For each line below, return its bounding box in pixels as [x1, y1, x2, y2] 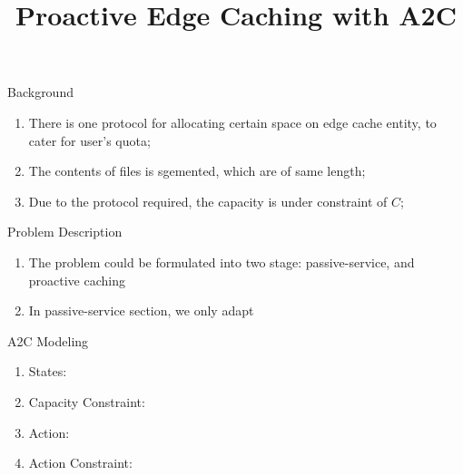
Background [7, 82, 74, 102]
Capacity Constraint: [28, 392, 145, 411]
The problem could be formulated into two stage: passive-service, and [28, 252, 415, 271]
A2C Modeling [7, 331, 89, 350]
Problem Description [7, 222, 123, 241]
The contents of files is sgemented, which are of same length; [28, 161, 366, 180]
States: [28, 362, 67, 381]
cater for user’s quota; [28, 131, 151, 150]
